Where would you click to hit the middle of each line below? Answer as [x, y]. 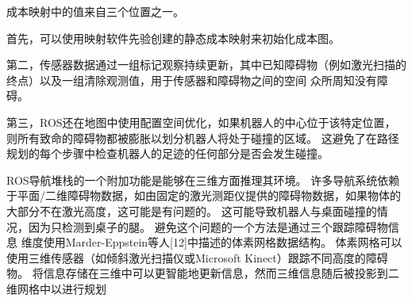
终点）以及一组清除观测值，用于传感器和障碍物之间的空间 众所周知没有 [192, 80]
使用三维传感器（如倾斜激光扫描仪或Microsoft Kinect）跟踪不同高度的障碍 [197, 257]
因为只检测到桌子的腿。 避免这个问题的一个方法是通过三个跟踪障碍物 [208, 226]
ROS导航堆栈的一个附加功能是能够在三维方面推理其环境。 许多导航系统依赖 [203, 180]
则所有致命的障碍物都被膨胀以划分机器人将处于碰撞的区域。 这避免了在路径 [203, 138]
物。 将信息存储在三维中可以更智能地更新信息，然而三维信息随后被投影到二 [203, 273]
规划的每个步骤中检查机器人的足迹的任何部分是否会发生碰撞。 [167, 153]
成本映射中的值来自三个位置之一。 [95, 11]
